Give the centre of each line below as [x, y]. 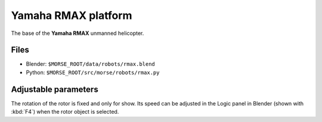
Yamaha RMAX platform [72, 15]
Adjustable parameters [55, 89]
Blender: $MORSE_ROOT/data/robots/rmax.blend [90, 64]
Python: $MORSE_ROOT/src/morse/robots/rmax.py [93, 72]
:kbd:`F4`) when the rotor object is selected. [65, 112]
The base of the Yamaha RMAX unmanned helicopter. [78, 33]
